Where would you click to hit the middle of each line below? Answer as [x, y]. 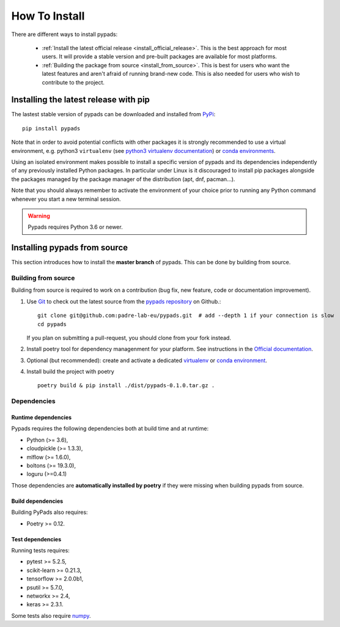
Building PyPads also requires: [50, 512]
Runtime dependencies [42, 417]
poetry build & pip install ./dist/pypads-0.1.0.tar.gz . [126, 386]
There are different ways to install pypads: [65, 34]
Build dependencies [37, 501]
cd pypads [52, 324]
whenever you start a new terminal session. [66, 199]
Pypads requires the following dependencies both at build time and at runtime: [110, 429]
